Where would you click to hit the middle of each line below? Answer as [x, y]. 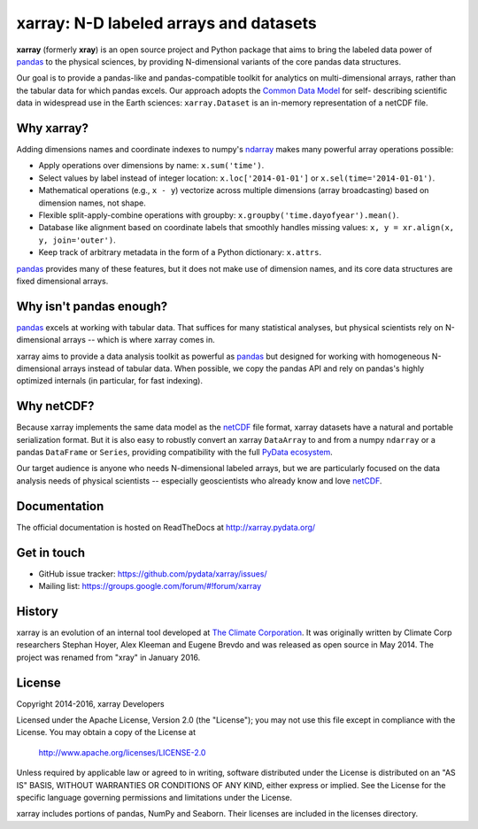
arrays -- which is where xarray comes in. [139, 340]
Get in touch [51, 552]
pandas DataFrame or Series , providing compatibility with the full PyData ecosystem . [175, 453]
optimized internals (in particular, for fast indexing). [110, 381]
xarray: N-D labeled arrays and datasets [167, 23]
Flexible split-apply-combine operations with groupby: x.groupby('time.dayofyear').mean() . [219, 215]
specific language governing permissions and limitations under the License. [154, 798]
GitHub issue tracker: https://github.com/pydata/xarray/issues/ [153, 573]
